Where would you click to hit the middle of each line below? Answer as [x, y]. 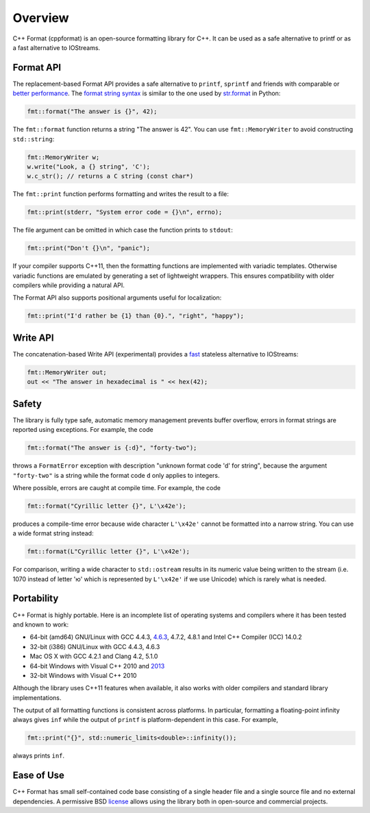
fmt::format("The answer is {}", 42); [92, 112]
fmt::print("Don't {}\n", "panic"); [89, 248]
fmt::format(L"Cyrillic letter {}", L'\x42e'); [108, 551]
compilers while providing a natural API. [69, 285]
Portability [36, 599]
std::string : [34, 139]
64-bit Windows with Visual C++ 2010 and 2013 [97, 666]
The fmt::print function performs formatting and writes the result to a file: [121, 194]
